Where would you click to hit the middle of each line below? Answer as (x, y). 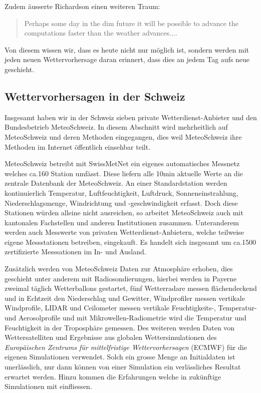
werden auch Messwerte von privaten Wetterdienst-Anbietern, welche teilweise (124, 232)
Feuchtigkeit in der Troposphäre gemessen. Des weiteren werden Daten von (120, 327)
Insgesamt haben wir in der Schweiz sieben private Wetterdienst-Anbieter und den (131, 117)
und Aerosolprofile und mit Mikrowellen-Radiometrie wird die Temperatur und (125, 318)
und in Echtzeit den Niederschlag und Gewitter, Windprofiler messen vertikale (125, 298)
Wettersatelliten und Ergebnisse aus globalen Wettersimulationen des (111, 337)
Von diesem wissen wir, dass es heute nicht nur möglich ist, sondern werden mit (127, 49)
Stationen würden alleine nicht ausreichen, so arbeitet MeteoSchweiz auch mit (124, 213)
